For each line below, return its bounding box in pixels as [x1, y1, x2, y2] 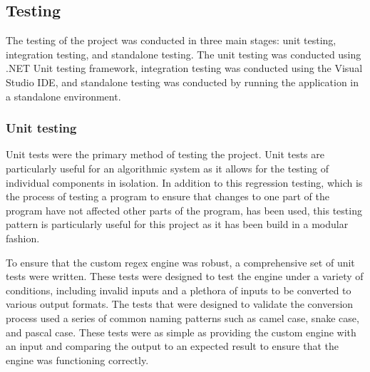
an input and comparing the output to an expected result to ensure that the [6, 339, 339, 353]
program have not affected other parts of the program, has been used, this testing [6, 202, 362, 217]
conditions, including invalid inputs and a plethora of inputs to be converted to [6, 282, 351, 297]
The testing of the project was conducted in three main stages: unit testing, [6, 33, 336, 48]
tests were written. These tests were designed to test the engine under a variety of [6, 269, 364, 284]
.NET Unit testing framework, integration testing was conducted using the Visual [6, 61, 363, 76]
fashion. [6, 230, 40, 245]
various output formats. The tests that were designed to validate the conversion [6, 296, 354, 311]
